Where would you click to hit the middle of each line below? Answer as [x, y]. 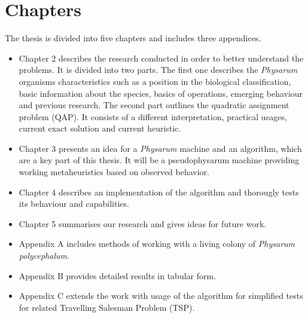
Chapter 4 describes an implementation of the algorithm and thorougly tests [159, 192]
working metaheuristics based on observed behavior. [114, 172]
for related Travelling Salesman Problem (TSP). [107, 307]
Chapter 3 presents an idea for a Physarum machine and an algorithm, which [160, 148]
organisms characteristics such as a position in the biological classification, [155, 81]
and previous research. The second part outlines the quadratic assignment [154, 105]
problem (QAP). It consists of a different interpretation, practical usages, [153, 116]
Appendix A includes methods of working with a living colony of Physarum [157, 244]
